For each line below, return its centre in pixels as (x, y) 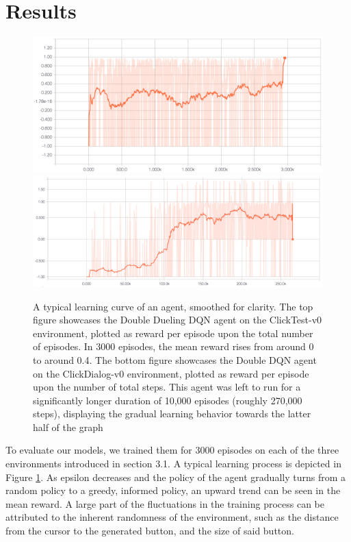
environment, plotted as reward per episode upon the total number (173, 333)
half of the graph (68, 427)
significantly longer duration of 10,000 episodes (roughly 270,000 (168, 400)
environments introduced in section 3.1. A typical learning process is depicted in (173, 464)
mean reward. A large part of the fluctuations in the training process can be (165, 503)
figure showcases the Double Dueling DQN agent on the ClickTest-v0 (178, 320)
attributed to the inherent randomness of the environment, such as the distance (172, 517)
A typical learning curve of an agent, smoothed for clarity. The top (173, 306)
